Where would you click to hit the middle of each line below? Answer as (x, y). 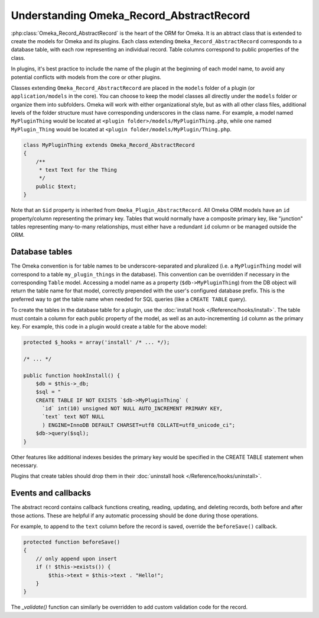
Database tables (42, 252)
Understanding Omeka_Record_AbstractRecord (131, 15)
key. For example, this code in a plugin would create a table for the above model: (109, 326)
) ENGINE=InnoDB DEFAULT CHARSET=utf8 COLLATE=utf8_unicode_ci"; (139, 425)
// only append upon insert (77, 559)
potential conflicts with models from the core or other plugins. (86, 77)
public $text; (56, 186)
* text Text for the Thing (78, 170)
